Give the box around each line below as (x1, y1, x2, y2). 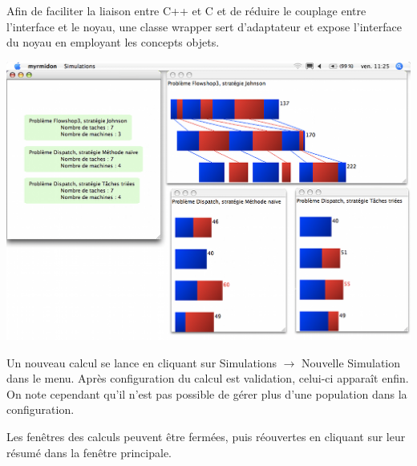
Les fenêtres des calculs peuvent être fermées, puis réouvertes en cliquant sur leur (6, 428, 406, 445)
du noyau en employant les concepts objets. (6, 34, 220, 51)
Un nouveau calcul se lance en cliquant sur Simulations (6, 354, 277, 371)
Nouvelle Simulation (302, 354, 401, 371)
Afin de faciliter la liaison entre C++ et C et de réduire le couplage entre (6, 2, 366, 18)
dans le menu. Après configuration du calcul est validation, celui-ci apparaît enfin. (6, 370, 409, 387)
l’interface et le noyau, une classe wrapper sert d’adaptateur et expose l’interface (6, 18, 402, 34)
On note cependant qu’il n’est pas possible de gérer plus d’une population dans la (6, 385, 407, 402)
